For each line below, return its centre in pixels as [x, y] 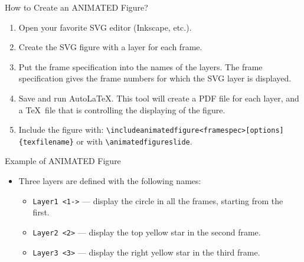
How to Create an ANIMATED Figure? [76, 7]
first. [41, 212]
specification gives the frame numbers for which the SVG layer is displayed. [155, 78]
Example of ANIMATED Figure [63, 161]
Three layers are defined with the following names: [110, 181]
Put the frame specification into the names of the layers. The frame [140, 66]
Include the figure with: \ [65, 130]
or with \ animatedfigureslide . [134, 141]
